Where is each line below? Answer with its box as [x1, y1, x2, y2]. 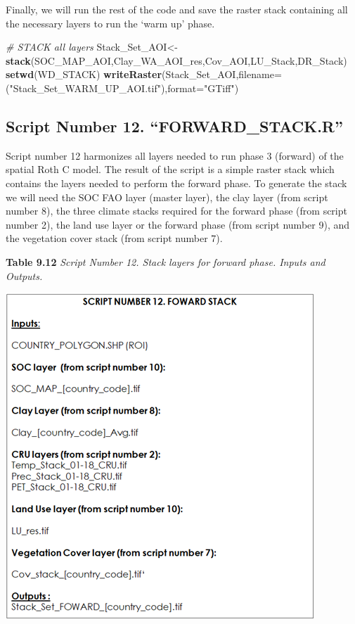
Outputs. [6, 268, 43, 283]
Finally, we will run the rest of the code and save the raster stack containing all [6, 2, 348, 16]
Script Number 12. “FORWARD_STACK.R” [6, 115, 343, 136]
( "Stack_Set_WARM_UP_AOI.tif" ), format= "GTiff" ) [6, 80, 239, 95]
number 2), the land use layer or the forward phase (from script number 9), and [6, 217, 350, 231]
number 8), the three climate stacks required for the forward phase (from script [6, 203, 347, 218]
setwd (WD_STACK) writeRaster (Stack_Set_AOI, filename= [6, 67, 282, 82]
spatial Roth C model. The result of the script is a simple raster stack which [6, 162, 335, 177]
